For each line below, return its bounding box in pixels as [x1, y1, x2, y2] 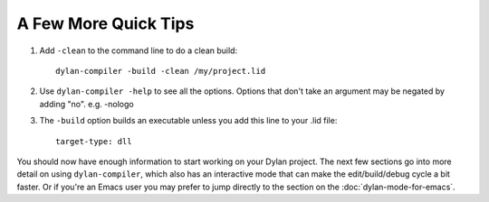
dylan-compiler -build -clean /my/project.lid [55, 66, 266, 76]
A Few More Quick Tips [16, 14, 195, 33]
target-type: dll [55, 136, 132, 146]
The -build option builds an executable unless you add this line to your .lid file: [39, 115, 338, 126]
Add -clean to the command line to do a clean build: [39, 45, 238, 56]
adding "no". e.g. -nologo [39, 98, 135, 109]
